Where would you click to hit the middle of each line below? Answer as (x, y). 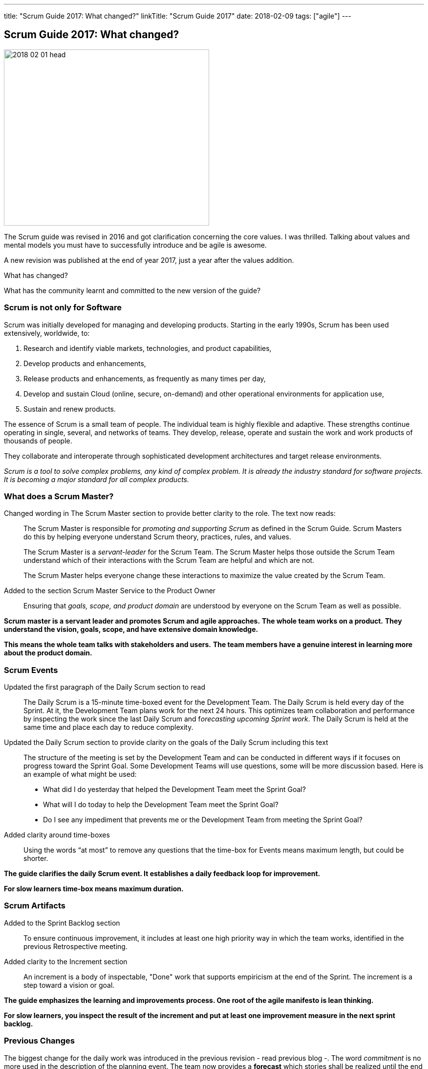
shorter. (36, 859)
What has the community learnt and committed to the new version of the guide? (132, 290)
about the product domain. (48, 653)
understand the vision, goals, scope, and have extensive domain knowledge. (131, 629)
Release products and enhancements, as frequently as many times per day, (145, 378)
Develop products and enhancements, (85, 363)
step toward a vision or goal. (69, 985)
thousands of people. (38, 441)
